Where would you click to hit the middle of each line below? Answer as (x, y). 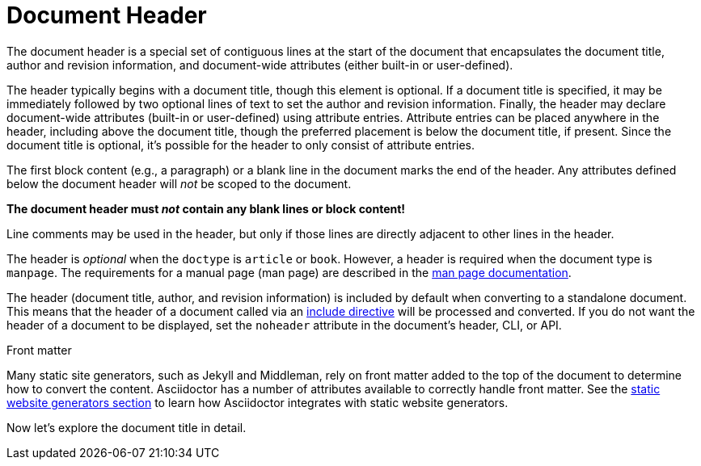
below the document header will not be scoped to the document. (179, 183)
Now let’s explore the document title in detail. (127, 427)
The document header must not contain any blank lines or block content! (206, 208)
